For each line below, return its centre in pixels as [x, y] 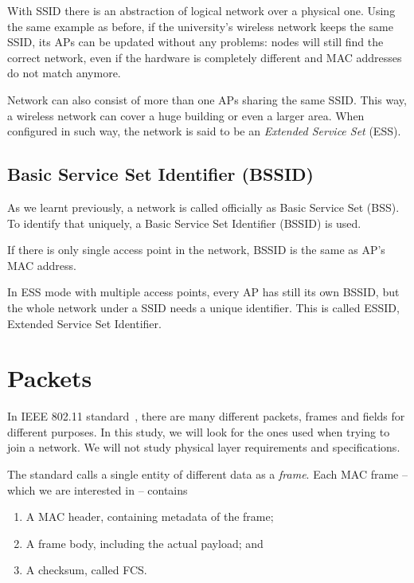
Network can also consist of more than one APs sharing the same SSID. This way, [207, 99]
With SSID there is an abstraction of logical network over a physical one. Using [201, 10]
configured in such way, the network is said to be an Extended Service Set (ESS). [204, 131]
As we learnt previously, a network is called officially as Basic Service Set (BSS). [203, 207]
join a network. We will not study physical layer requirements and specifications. [204, 447]
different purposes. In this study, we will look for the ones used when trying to [199, 431]
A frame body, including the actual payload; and [145, 543]
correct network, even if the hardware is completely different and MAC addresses [205, 57]
